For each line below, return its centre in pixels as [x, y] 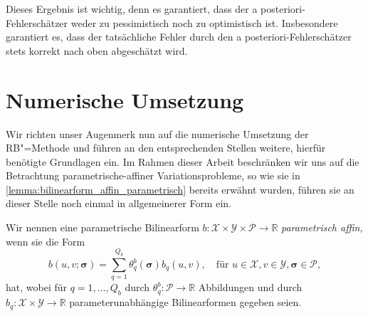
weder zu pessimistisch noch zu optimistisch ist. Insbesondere [204, 22]
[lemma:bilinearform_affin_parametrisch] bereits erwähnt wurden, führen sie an [180, 189]
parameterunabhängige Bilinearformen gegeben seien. [185, 302]
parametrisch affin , [322, 227]
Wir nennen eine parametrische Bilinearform [102, 227]
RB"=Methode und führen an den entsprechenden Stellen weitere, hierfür [166, 148]
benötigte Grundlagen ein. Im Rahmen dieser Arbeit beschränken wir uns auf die [183, 161]
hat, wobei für [37, 287]
